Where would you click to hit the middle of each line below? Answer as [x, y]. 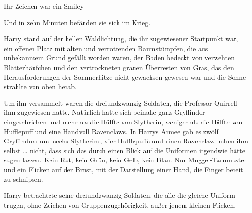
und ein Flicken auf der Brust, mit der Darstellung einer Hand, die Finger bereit [124, 169]
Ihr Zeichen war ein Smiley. [44, 6]
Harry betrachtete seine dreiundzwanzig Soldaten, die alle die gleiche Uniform [119, 195]
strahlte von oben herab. [40, 86]
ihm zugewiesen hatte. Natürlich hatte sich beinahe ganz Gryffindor [105, 112]
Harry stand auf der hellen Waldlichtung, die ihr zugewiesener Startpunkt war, [121, 39]
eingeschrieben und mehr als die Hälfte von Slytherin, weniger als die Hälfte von [123, 121]
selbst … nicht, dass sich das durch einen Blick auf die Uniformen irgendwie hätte [125, 150]
